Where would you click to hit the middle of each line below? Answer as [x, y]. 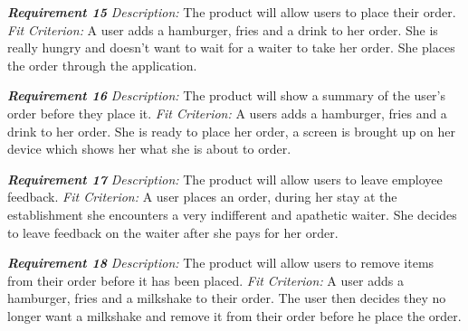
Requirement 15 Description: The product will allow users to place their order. [232, 12]
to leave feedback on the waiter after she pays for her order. [173, 232]
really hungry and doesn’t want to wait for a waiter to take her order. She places [231, 47]
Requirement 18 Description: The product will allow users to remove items [221, 263]
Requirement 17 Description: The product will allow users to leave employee [225, 179]
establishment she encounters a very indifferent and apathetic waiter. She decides [232, 214]
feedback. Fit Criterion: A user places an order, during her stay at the [202, 197]
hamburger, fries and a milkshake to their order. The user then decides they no [227, 298]
